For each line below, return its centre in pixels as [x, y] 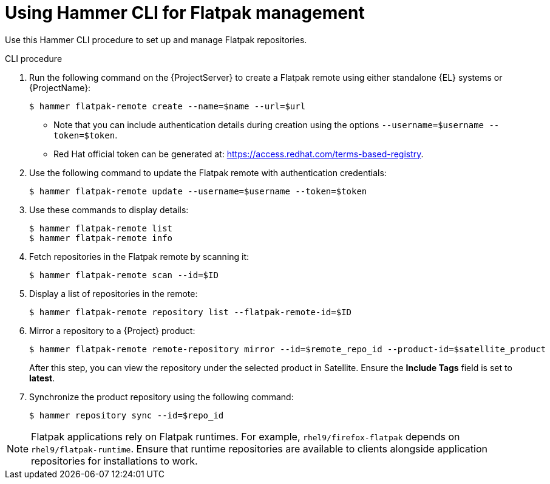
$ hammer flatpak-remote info [101, 238]
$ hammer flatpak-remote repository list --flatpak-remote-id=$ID [191, 312]
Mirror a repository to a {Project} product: [112, 330]
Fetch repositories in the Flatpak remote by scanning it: [139, 256]
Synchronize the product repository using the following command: [161, 397]
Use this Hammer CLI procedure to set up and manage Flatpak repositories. [156, 39]
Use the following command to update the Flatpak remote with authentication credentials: [208, 172]
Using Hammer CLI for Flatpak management [185, 13]
